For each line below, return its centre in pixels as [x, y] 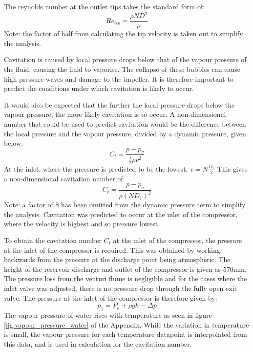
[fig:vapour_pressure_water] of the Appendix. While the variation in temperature [126, 324]
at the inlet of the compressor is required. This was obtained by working [112, 250]
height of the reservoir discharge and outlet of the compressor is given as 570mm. [125, 269]
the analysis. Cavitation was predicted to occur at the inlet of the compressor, [121, 214]
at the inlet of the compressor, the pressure [178, 240]
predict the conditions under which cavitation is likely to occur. [99, 88]
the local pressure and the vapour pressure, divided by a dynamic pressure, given [125, 133]
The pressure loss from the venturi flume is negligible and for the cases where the [126, 278]
